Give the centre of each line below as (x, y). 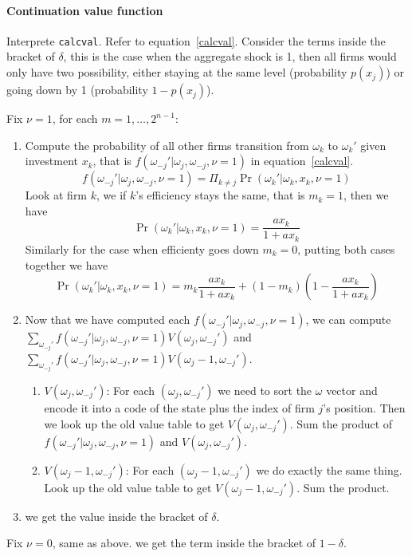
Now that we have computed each (108, 319)
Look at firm (56, 195)
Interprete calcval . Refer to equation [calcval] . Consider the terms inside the (196, 40)
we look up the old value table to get (134, 423)
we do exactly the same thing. (329, 469)
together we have (67, 264)
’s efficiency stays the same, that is (220, 195)
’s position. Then (364, 408)
